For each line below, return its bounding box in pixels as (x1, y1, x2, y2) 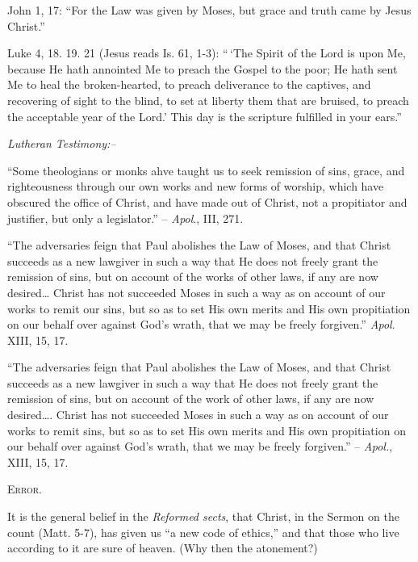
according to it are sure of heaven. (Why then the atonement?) (7, 539, 318, 556)
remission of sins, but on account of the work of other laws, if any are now (7, 390, 374, 407)
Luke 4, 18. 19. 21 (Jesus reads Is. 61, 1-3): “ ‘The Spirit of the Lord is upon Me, (7, 44, 406, 61)
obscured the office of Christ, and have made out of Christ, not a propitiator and (7, 193, 408, 210)
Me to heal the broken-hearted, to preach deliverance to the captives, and (7, 76, 371, 93)
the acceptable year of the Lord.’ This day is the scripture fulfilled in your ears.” (7, 107, 402, 124)
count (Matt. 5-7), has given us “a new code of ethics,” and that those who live (7, 523, 399, 540)
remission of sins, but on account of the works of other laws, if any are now (7, 268, 378, 285)
